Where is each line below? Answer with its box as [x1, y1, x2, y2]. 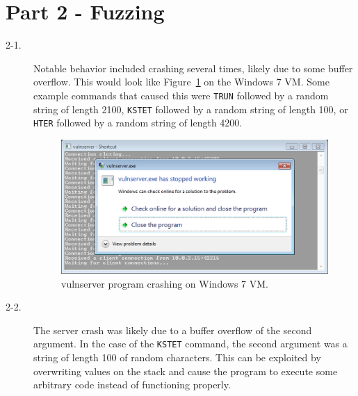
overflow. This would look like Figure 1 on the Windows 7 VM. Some [33, 74, 329, 89]
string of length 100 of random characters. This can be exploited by [33, 350, 321, 365]
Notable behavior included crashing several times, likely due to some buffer [33, 60, 353, 75]
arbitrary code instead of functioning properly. [33, 377, 231, 392]
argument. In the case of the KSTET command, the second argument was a [33, 336, 348, 351]
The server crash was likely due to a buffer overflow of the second [33, 322, 312, 337]
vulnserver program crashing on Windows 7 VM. [61, 276, 268, 290]
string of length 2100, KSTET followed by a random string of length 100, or [33, 101, 348, 116]
